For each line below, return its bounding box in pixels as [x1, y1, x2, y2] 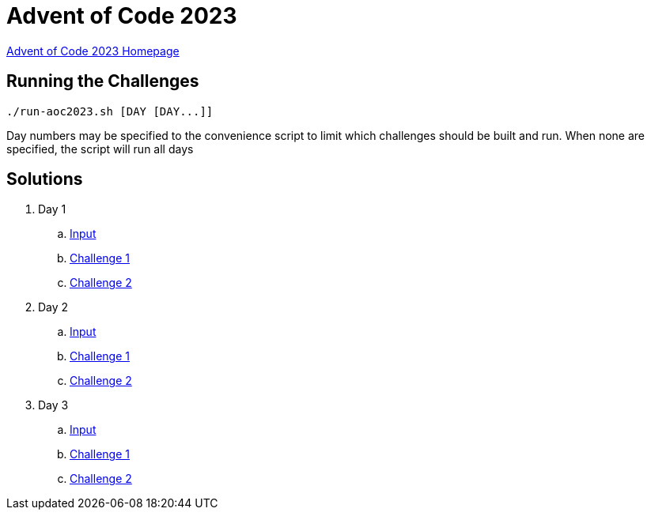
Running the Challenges [6, 71, 199, 92]
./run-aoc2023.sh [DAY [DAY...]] [6, 104, 214, 118]
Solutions [6, 169, 83, 190]
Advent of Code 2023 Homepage [6, 43, 180, 58]
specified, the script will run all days [6, 141, 194, 156]
